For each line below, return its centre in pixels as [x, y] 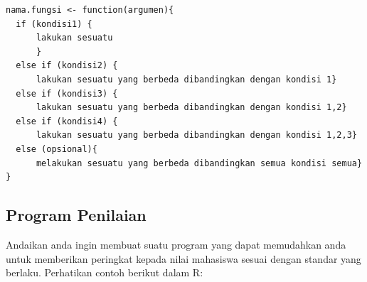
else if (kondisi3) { [67, 93]
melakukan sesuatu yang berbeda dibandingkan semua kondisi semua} [199, 163]
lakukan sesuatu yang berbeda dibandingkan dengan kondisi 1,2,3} [196, 135]
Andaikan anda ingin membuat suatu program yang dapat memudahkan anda [176, 244]
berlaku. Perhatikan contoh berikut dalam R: [105, 272]
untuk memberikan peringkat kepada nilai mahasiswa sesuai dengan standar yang [183, 258]
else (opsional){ [57, 149]
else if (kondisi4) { [67, 121]
